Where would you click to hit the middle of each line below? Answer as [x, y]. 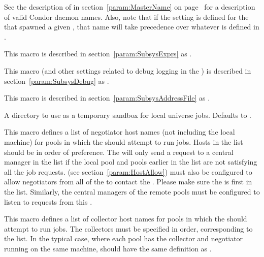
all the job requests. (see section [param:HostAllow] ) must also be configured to [128, 171]
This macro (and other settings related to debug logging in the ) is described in [128, 70]
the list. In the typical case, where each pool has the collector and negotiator [124, 238]
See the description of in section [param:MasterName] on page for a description [130, 7]
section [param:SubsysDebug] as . [57, 81]
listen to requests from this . [48, 201]
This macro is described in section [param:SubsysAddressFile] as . [107, 98]
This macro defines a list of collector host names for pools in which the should [126, 219]
